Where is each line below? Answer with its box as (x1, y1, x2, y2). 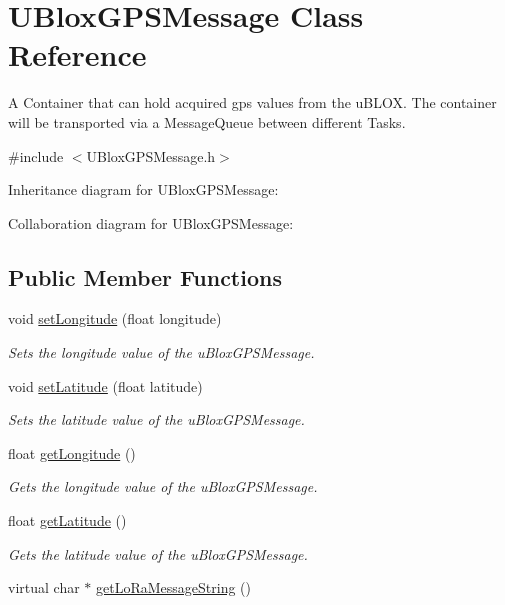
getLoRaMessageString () (96, 577, 251, 598)
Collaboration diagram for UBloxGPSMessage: (8, 212, 294, 233)
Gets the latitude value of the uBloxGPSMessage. (8, 543, 308, 564)
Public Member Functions (8, 261, 282, 292)
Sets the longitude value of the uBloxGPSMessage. (8, 342, 315, 363)
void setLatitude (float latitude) (8, 375, 203, 396)
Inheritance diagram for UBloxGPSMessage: (8, 179, 279, 200)
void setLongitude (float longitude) (8, 308, 222, 329)
